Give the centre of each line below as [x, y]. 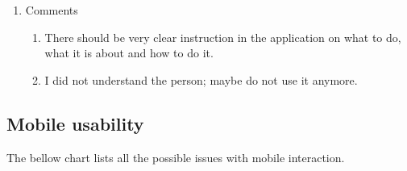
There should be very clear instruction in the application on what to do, [223, 37]
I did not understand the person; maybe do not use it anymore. [201, 79]
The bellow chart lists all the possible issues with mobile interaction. [176, 157]
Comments [52, 10]
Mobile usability [75, 123]
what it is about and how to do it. [129, 53]
